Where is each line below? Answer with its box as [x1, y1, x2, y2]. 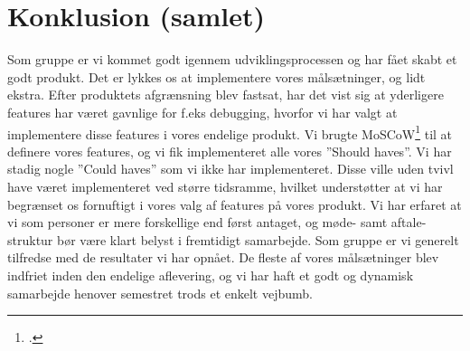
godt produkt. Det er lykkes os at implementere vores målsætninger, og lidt [7, 67, 426, 86]
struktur [7, 230, 53, 249]
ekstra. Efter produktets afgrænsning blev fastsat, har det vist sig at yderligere [7, 85, 444, 104]
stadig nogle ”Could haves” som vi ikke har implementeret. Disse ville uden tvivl [7, 159, 454, 178]
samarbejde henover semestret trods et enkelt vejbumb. [7, 283, 313, 302]
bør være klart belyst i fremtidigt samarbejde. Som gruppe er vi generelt [57, 230, 459, 249]
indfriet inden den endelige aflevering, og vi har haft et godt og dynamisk [7, 265, 414, 284]
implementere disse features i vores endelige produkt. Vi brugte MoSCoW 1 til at [7, 121, 453, 143]
